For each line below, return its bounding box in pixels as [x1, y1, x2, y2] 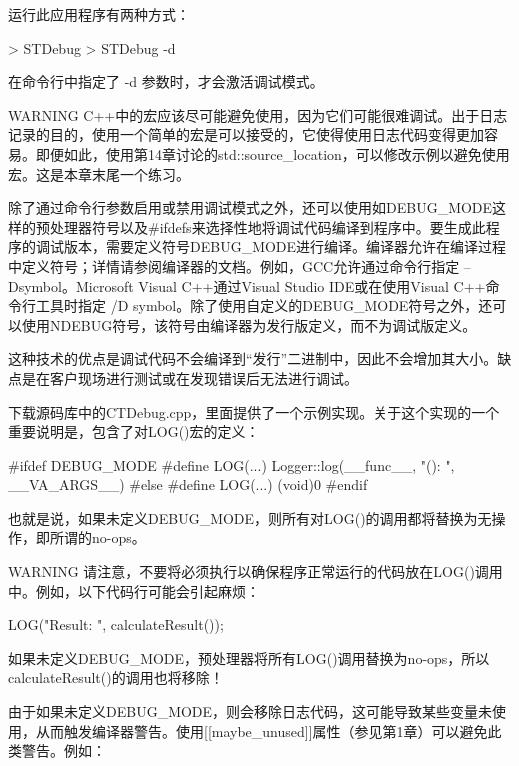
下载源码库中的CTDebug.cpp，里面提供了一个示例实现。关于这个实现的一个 [8, 401, 500, 422]
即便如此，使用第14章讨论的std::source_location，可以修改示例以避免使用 [35, 143, 510, 164]
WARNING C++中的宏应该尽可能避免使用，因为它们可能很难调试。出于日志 [8, 104, 508, 125]
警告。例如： [21, 740, 106, 761]
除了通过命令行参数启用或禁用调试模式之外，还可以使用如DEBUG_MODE [8, 197, 493, 218]
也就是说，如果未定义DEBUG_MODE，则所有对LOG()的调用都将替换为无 [8, 507, 492, 528]
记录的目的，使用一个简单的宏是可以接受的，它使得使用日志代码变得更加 [8, 124, 484, 145]
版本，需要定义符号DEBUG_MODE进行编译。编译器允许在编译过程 [63, 236, 507, 257]
